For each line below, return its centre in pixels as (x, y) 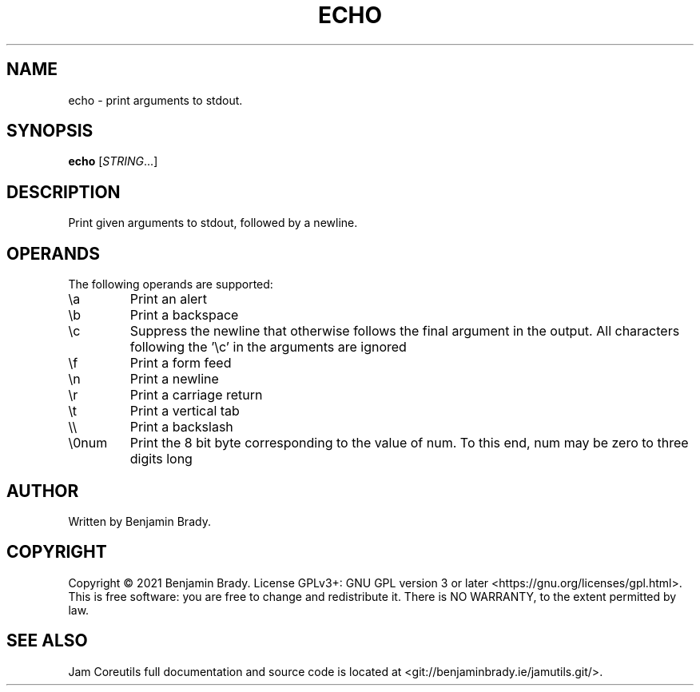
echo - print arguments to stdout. (155, 100)
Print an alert (168, 299)
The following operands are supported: (171, 284)
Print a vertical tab (185, 411)
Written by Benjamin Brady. (139, 521)
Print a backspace (184, 315)
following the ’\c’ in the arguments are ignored (268, 347)
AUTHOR (43, 491)
